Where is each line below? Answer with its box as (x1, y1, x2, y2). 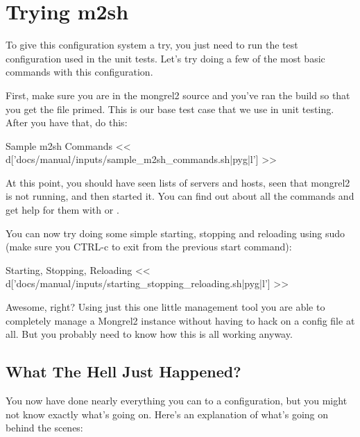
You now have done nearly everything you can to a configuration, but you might (6, 393, 348, 408)
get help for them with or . (6, 203, 119, 217)
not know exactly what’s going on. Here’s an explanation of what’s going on (6, 406, 329, 421)
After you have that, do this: (6, 115, 128, 130)
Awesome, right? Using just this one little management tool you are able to (6, 300, 325, 314)
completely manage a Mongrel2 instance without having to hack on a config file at (6, 313, 355, 327)
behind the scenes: (6, 420, 83, 435)
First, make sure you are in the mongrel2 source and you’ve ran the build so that (6, 87, 350, 102)
